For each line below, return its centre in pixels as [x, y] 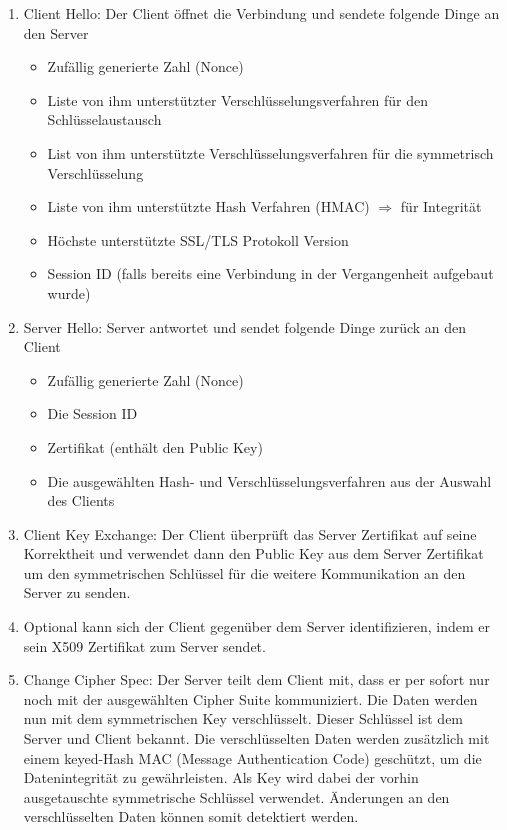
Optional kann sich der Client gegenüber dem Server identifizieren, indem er [257, 626]
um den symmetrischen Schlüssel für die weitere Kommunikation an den [244, 572]
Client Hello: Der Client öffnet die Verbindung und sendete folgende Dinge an [261, 13]
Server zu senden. [77, 592]
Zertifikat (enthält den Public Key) [155, 446]
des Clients [81, 500]
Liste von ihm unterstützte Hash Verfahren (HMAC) [208, 206]
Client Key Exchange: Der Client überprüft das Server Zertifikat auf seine [250, 533]
